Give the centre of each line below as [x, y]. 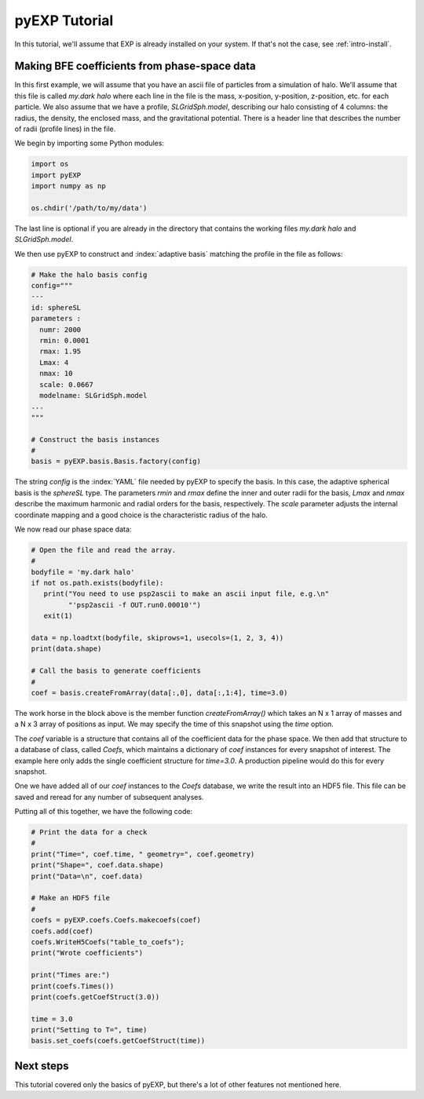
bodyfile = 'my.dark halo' [83, 572]
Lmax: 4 [54, 362]
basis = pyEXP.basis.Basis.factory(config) [116, 462]
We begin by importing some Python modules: [90, 143]
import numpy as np [68, 186]
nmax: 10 [56, 374]
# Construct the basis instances [95, 439]
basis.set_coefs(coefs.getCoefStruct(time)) [118, 1041]
